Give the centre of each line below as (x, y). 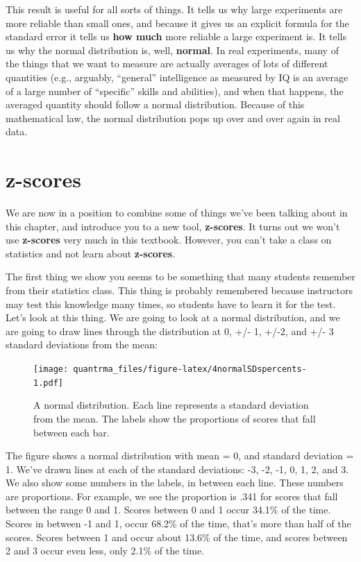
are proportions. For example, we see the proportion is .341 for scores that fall (172, 496)
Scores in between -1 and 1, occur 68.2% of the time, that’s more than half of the (178, 523)
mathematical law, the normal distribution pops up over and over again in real (173, 118)
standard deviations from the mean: (82, 344)
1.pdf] (48, 383)
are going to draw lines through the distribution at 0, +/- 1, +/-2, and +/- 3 (170, 331)
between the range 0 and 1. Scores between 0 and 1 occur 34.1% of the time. (168, 510)
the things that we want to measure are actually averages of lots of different (167, 63)
